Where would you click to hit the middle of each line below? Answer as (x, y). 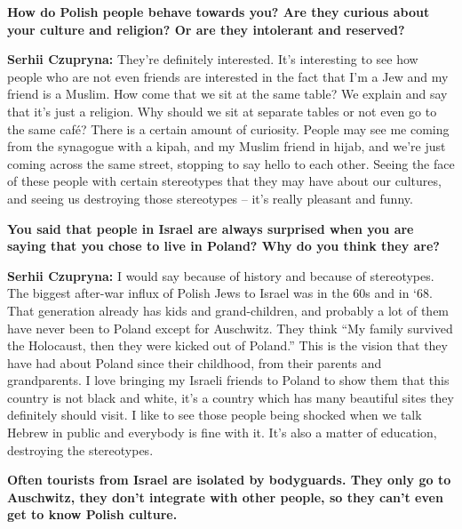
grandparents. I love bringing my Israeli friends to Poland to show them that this (228, 380)
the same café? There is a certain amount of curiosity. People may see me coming (228, 128)
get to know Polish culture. (92, 514)
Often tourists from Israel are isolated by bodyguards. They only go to (229, 480)
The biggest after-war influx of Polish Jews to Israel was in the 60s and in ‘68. (220, 293)
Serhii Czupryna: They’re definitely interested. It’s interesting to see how (213, 59)
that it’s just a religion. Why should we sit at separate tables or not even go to (222, 111)
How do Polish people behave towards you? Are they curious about (219, 12)
